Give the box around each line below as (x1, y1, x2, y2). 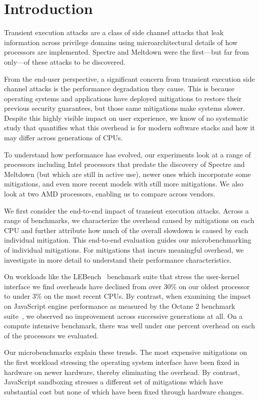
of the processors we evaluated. (4, 330, 99, 340)
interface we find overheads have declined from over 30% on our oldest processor (4, 281, 250, 291)
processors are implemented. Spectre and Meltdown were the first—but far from (4, 47, 249, 57)
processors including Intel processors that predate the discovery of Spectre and (4, 159, 245, 169)
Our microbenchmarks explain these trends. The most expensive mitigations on (4, 347, 247, 357)
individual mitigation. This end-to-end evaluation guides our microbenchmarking (4, 235, 251, 245)
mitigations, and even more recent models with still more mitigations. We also (4, 178, 243, 189)
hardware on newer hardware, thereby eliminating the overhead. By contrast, (4, 366, 240, 377)
